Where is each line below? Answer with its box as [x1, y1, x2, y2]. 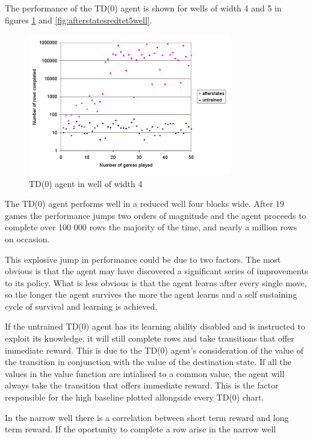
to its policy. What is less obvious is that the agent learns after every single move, [5, 276, 307, 289]
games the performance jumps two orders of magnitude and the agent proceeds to [5, 209, 306, 221]
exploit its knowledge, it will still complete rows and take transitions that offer [5, 332, 294, 345]
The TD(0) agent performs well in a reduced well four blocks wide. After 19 [5, 197, 285, 210]
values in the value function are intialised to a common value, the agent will [5, 367, 285, 379]
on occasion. [5, 232, 50, 245]
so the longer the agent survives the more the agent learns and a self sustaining [5, 288, 297, 301]
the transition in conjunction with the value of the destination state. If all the [5, 355, 291, 368]
